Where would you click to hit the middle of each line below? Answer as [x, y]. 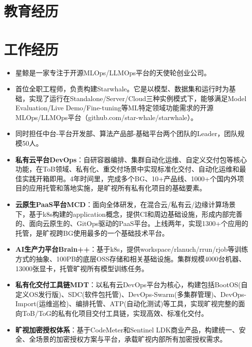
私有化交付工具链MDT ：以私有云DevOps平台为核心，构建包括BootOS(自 [132, 285]
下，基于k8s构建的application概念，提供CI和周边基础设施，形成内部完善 [129, 214]
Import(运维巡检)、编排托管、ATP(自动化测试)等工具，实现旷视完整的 [127, 304]
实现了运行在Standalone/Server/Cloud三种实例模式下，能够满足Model [138, 98]
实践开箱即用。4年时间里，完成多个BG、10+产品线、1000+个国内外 [130, 178]
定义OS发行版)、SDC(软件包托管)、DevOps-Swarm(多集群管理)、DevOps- [131, 294]
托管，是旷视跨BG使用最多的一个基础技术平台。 [92, 233]
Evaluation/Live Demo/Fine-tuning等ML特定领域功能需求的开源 [114, 108]
